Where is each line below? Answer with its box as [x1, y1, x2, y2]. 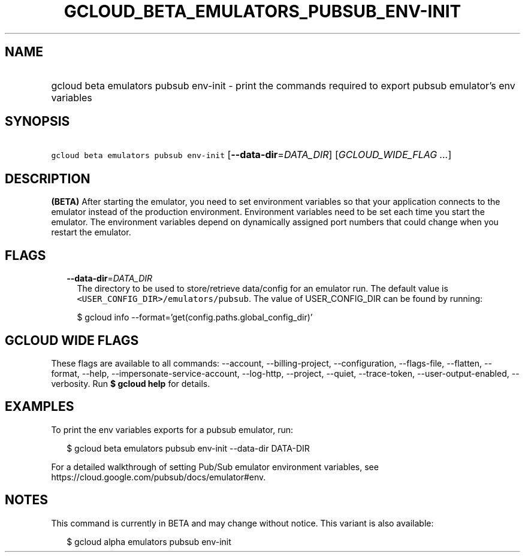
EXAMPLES [5, 399, 74, 414]
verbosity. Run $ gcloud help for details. [51, 378, 210, 389]
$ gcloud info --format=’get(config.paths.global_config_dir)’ [77, 312, 313, 323]
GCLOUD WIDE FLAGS [5, 332, 139, 348]
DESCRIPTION [5, 171, 90, 186]
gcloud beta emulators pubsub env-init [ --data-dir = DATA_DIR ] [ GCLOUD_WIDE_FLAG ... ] [51, 149, 452, 161]
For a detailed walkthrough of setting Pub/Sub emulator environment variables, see [51, 461, 379, 472]
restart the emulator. [51, 227, 131, 238]
